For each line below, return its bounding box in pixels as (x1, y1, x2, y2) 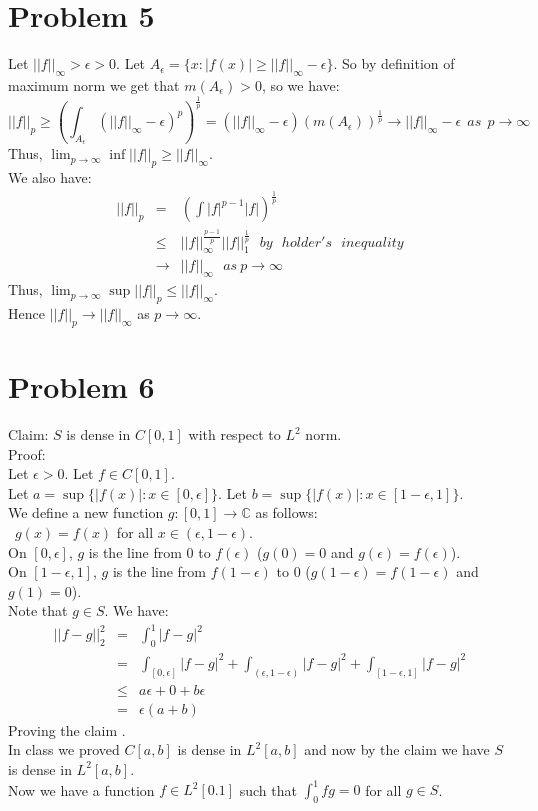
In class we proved (8, 739, 120, 760)
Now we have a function (8, 779, 155, 800)
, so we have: (261, 74, 340, 95)
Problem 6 (8, 366, 155, 407)
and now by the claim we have (304, 739, 490, 760)
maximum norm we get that (8, 74, 180, 95)
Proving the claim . (8, 719, 126, 740)
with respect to (188, 424, 281, 445)
